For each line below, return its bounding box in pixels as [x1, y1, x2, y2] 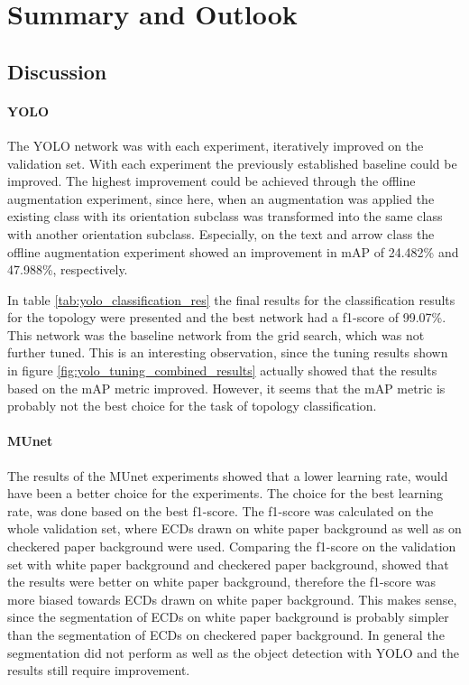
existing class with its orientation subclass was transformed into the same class [7, 207, 443, 226]
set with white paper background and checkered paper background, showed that [7, 554, 449, 573]
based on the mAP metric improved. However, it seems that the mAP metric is [7, 378, 446, 397]
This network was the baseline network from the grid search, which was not [7, 325, 425, 344]
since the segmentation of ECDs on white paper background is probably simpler [7, 607, 449, 626]
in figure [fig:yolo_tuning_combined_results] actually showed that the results [7, 361, 437, 380]
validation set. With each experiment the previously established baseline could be [7, 153, 457, 172]
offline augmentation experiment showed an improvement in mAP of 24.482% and [7, 242, 459, 261]
